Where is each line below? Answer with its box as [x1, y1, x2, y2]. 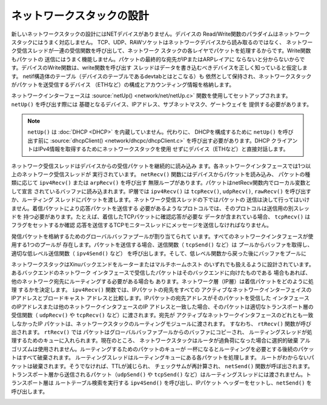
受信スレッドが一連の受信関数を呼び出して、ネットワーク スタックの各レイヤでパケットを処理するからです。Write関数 [16, 47, 311, 54]
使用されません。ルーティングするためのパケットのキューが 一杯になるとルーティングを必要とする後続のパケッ [37, 345, 314, 352]
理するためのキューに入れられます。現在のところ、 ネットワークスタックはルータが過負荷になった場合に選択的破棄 [11, 337, 299, 344]
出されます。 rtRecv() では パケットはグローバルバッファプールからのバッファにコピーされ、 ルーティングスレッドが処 [11, 329, 312, 336]
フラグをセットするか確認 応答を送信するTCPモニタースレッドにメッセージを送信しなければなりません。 [11, 222, 272, 229]
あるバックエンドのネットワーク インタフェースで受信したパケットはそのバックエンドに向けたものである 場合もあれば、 [11, 269, 311, 277]
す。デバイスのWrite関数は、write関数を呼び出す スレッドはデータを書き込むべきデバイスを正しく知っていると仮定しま [11, 64, 308, 71]
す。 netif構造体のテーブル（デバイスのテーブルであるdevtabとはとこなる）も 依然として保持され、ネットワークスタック [11, 73, 312, 80]
